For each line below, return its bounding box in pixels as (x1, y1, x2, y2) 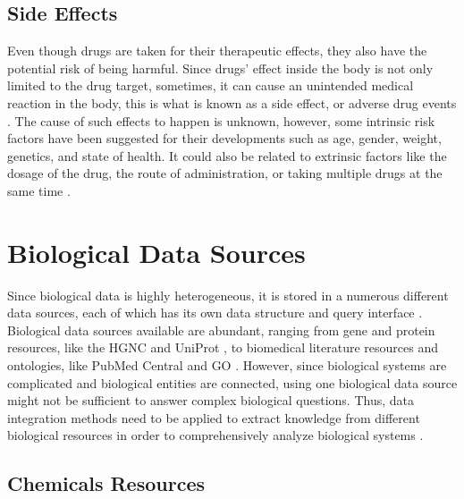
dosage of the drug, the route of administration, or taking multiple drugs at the (7, 164, 443, 182)
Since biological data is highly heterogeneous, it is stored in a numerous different (7, 285, 449, 304)
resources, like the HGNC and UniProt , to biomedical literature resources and (7, 338, 438, 357)
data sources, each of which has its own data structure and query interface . (7, 303, 423, 322)
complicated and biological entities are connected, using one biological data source (7, 373, 458, 392)
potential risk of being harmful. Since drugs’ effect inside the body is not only (7, 58, 434, 77)
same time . (7, 181, 71, 199)
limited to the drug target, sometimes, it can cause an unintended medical (7, 76, 414, 95)
